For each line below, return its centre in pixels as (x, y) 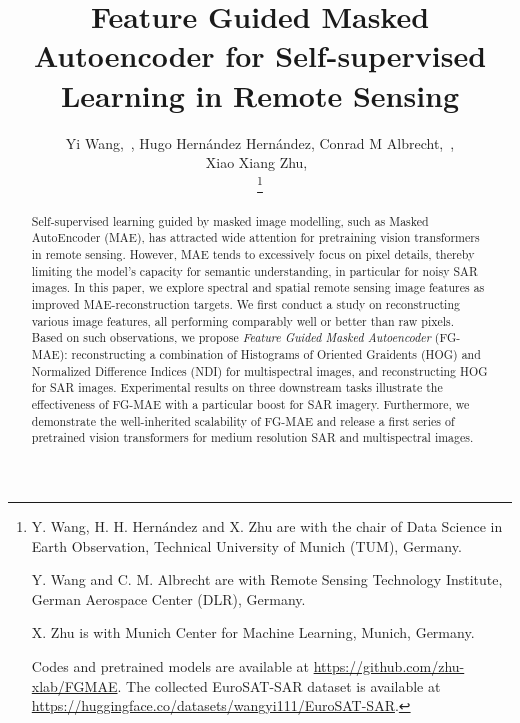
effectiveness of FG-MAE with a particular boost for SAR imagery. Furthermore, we (250, 404)
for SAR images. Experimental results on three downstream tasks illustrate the (237, 387)
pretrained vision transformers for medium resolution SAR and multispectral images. (252, 437)
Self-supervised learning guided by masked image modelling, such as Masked (230, 220)
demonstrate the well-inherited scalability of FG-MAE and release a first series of (243, 420)
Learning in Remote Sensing (260, 94)
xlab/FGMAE (74, 685)
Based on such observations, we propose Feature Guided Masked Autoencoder (231, 337)
